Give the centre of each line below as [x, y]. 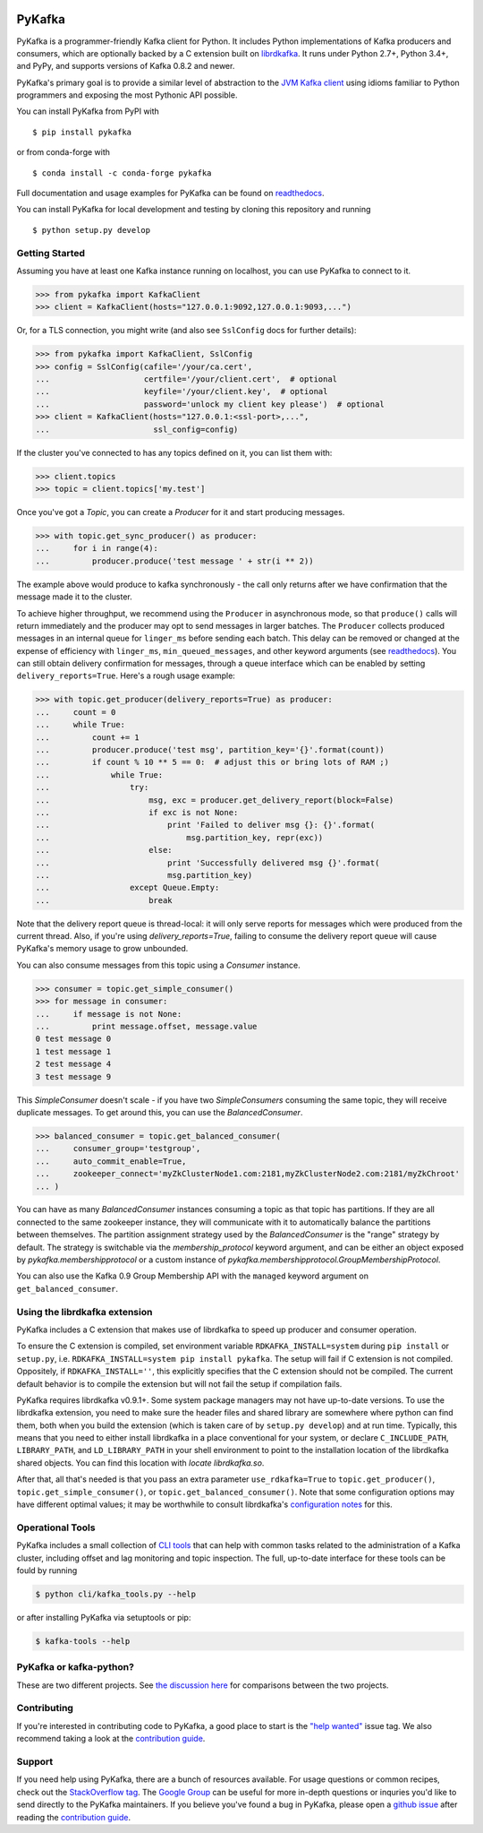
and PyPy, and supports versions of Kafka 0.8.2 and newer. [126, 66]
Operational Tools [56, 1527]
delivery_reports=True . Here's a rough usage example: [126, 676]
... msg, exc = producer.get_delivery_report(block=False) [215, 800]
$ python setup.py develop [92, 230]
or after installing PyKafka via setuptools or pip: [104, 1617]
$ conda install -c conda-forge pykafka [122, 173]
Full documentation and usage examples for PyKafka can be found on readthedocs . [171, 194]
